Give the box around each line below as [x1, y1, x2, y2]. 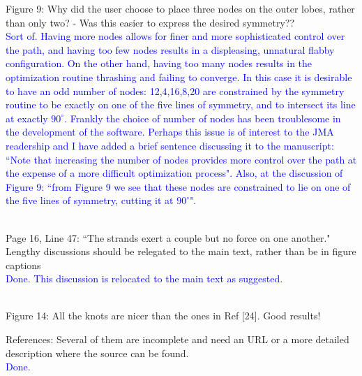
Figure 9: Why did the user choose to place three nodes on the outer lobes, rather [6, 1, 355, 15]
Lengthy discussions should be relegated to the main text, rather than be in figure [6, 244, 356, 259]
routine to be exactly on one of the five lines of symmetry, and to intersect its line [6, 97, 356, 112]
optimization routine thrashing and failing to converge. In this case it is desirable [6, 69, 352, 84]
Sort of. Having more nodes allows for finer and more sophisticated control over [6, 29, 345, 43]
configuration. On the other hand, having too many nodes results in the [6, 56, 312, 71]
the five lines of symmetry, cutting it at [6, 193, 174, 208]
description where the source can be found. [6, 345, 189, 360]
